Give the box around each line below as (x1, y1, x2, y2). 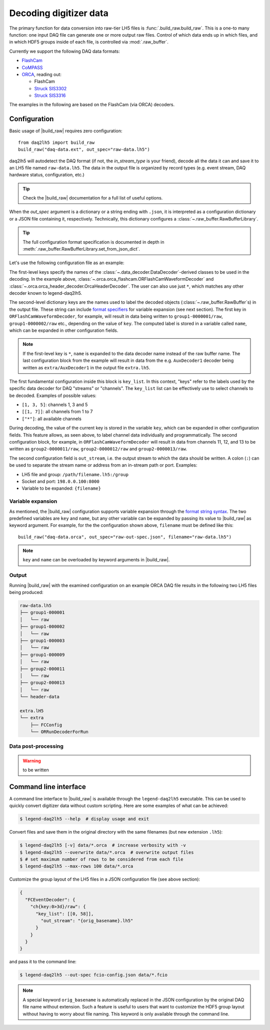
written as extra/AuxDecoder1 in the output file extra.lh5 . (22, 364, 150, 370)
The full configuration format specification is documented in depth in (22, 239, 164, 245)
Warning (22, 757, 41, 764)
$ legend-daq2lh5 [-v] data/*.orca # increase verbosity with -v (19, 843, 186, 848)
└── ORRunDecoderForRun (30, 729, 88, 735)
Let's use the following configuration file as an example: (9, 260, 124, 266)
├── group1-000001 (19, 609, 65, 615)
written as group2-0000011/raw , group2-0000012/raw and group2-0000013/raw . (9, 446, 187, 452)
